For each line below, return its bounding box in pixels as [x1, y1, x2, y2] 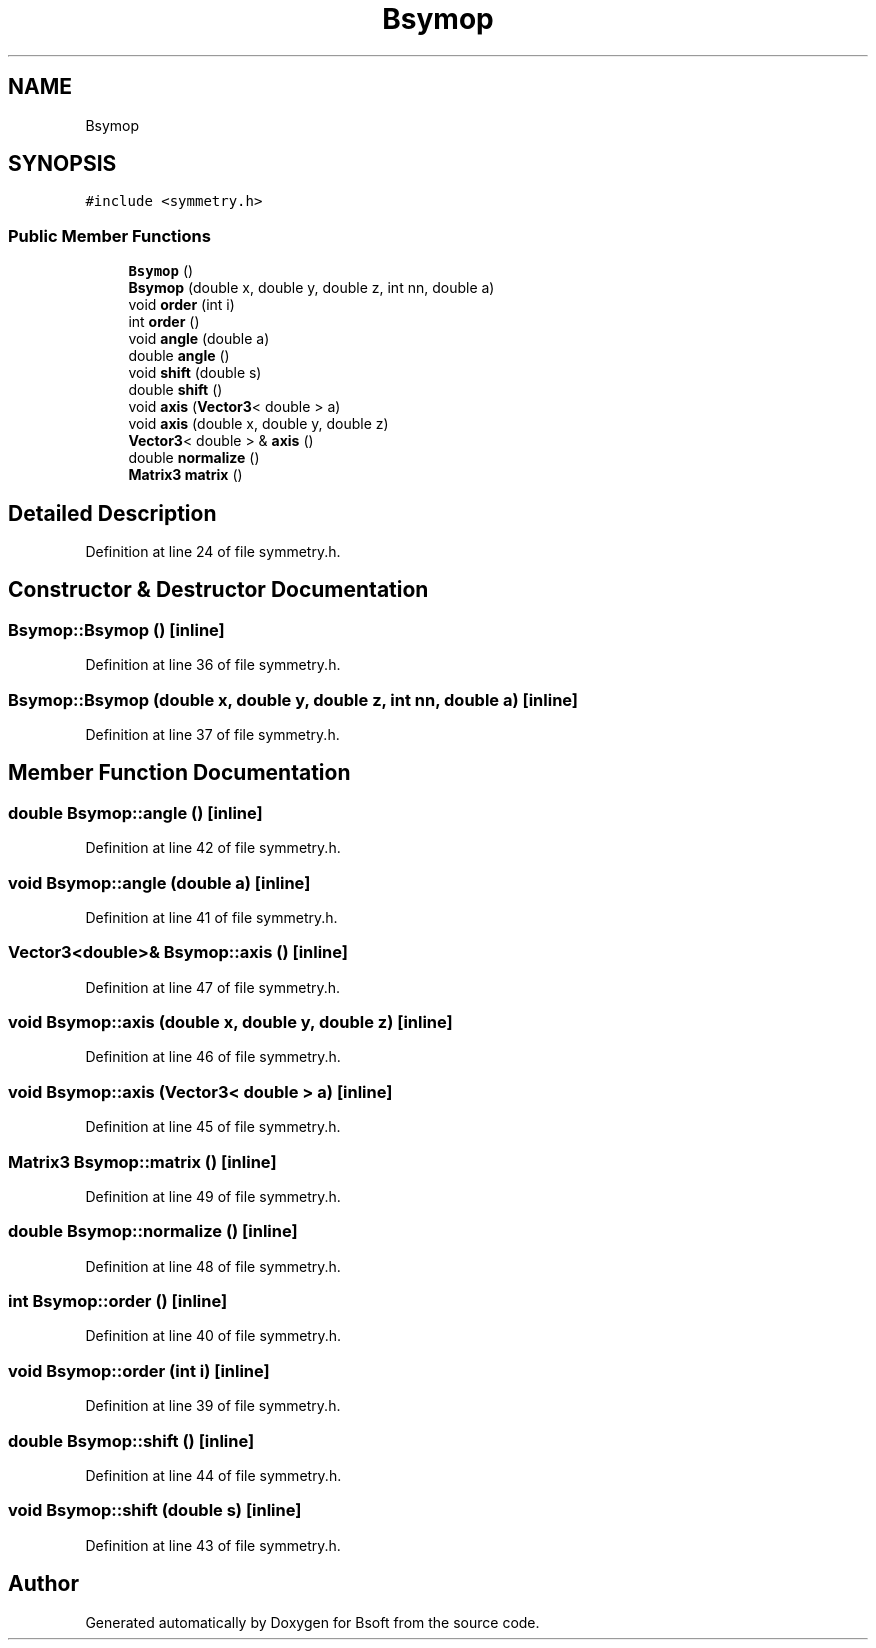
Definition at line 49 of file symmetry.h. [85, 1187, 341, 1205]
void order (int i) [128, 296, 235, 314]
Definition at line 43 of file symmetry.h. [85, 1536, 341, 1554]
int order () [128, 313, 200, 331]
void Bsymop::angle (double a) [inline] [8, 872, 311, 893]
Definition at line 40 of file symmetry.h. [85, 1327, 341, 1345]
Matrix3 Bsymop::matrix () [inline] [8, 1151, 277, 1172]
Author [8, 1571, 79, 1597]
